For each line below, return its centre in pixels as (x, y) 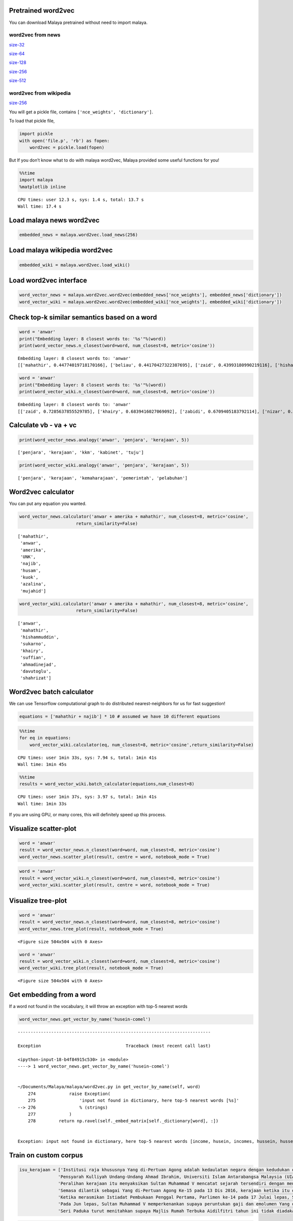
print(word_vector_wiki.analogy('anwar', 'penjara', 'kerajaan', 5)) (104, 465)
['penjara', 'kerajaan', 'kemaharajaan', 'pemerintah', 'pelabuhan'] (103, 478)
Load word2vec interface (48, 281)
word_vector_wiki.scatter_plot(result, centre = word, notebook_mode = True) (115, 885)
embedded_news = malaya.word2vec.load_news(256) (79, 235)
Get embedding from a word (52, 995)
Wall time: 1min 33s (42, 804)
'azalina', (33, 584)
